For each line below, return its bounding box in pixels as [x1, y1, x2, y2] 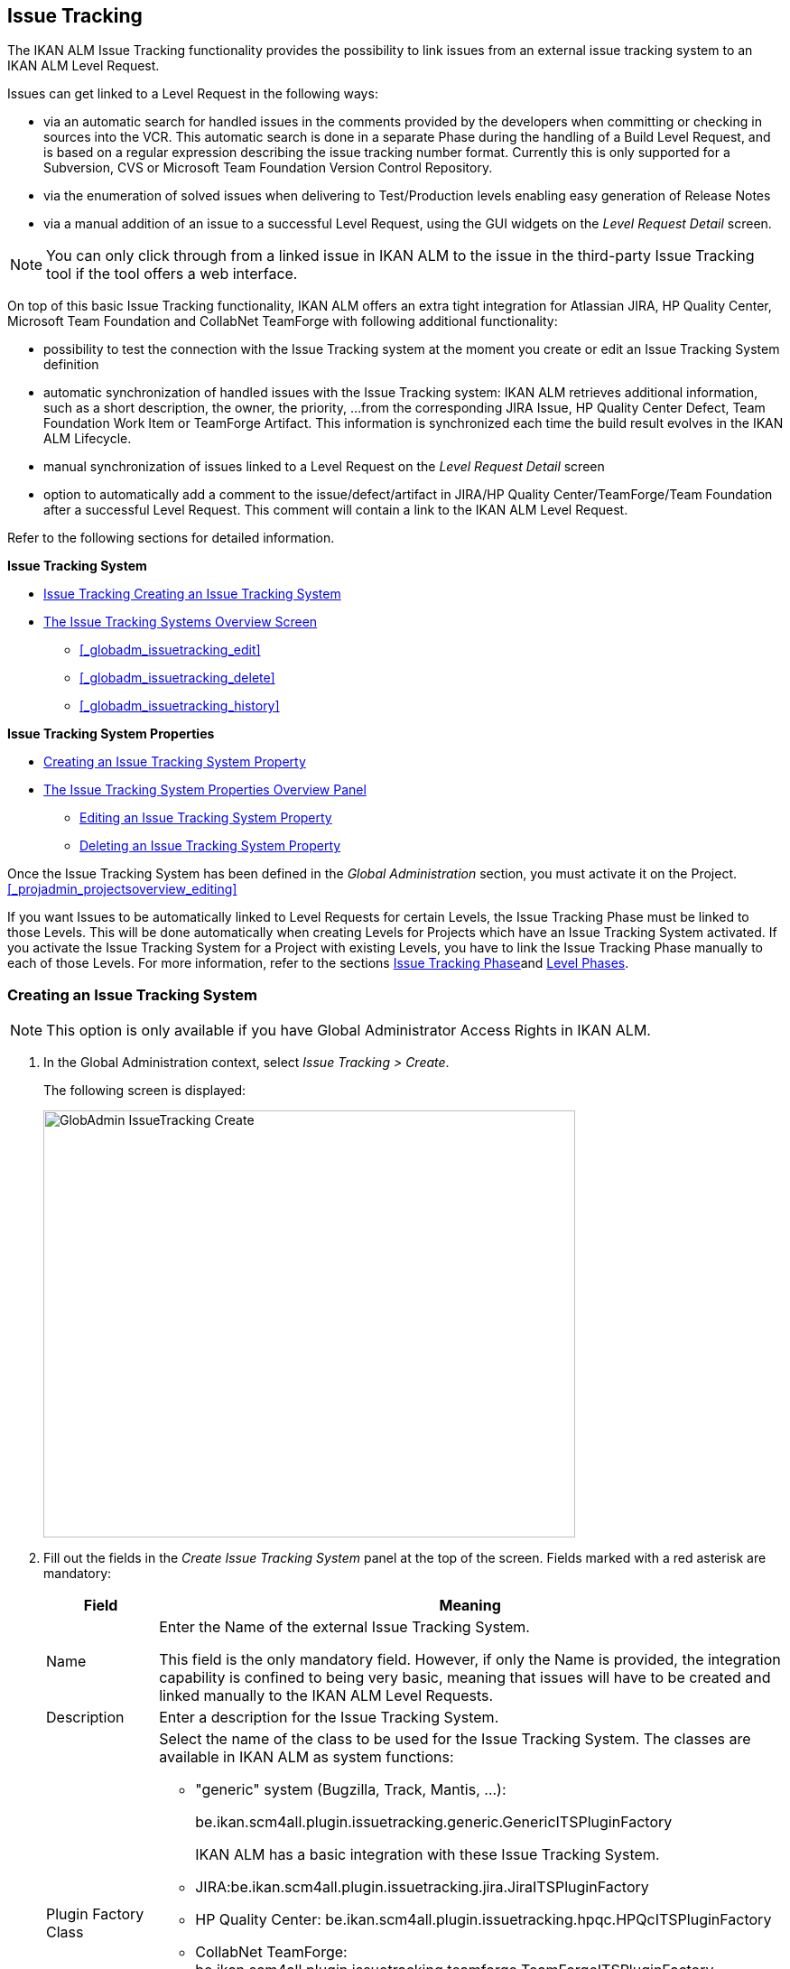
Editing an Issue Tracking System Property [79, 810, 332, 826]
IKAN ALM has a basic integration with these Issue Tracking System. [195, 1845, 660, 1864]
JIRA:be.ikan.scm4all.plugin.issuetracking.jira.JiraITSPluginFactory [195, 1878, 649, 1897]
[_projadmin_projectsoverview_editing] [7, 881, 237, 897]
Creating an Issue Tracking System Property [43, 754, 306, 770]
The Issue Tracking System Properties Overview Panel [43, 782, 367, 798]
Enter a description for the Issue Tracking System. [159, 1708, 499, 1727]
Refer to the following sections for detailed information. [7, 530, 335, 546]
